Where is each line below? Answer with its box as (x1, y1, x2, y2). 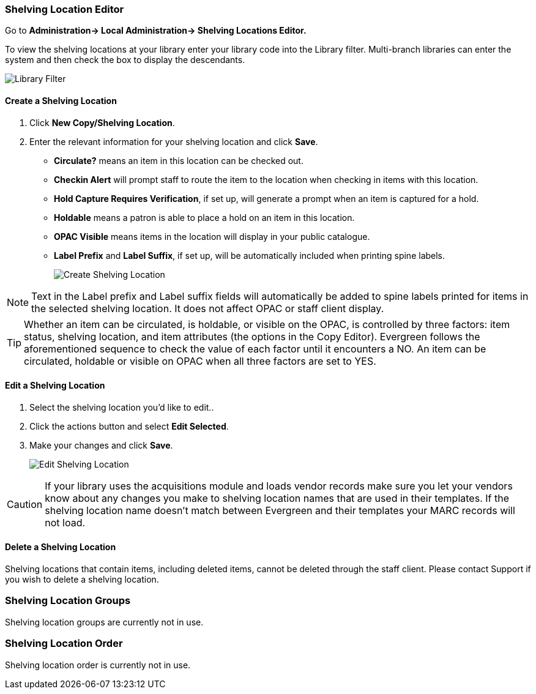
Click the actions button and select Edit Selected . (29, 420, 229, 431)
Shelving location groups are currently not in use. (5, 616, 204, 627)
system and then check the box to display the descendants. (5, 54, 245, 65)
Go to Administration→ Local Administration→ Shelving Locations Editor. (5, 25, 307, 36)
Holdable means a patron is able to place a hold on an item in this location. (54, 212, 355, 223)
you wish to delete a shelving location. (5, 574, 159, 585)
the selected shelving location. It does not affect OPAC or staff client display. (31, 302, 384, 315)
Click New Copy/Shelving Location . (29, 117, 175, 128)
